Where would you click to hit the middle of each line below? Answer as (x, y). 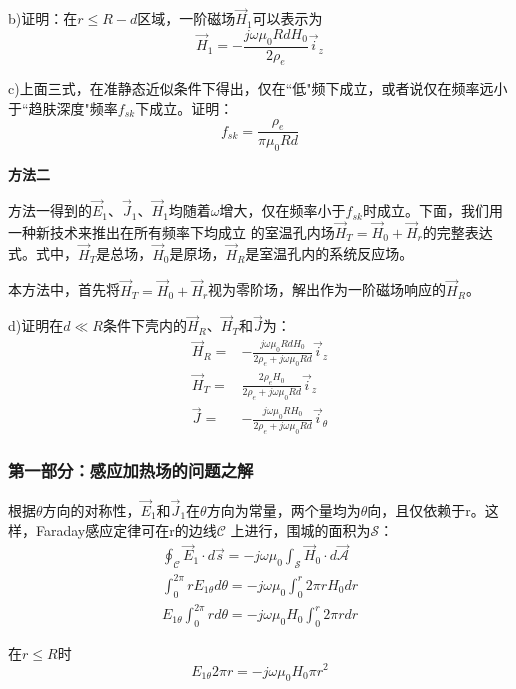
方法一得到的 (50, 210)
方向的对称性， (91, 509)
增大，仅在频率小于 (282, 210)
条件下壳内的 (144, 325)
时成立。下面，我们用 (432, 210)
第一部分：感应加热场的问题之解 (131, 470)
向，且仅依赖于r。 (426, 509)
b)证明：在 (43, 18)
